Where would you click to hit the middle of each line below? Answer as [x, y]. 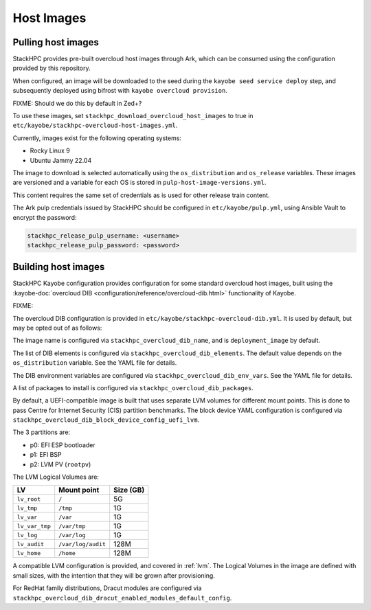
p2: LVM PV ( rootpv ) [60, 464]
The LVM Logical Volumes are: [56, 477]
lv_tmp [27, 508]
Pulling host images [56, 42]
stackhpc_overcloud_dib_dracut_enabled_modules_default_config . [122, 598]
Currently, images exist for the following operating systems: [97, 138]
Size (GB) [129, 490]
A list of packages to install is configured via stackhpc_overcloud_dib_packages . [133, 387]
